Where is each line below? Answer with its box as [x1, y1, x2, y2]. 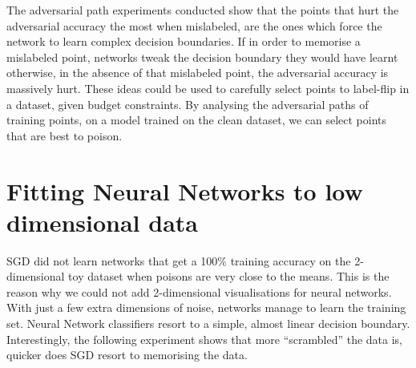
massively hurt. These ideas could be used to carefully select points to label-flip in [6, 79, 410, 96]
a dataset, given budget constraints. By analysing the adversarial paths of [6, 95, 369, 112]
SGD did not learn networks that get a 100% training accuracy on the [6, 252, 351, 269]
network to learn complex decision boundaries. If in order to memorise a [6, 33, 361, 50]
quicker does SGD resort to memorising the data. [6, 346, 248, 363]
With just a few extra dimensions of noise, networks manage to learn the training [6, 299, 406, 316]
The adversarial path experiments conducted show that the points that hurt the [6, 2, 399, 18]
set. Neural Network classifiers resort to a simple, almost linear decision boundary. [6, 315, 410, 332]
